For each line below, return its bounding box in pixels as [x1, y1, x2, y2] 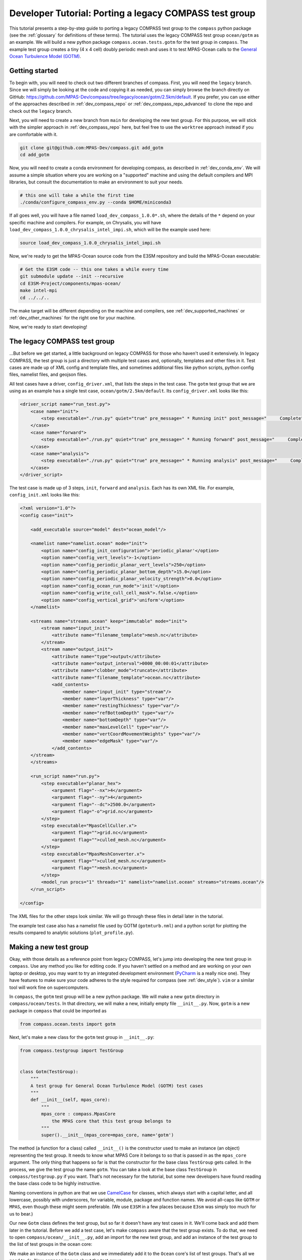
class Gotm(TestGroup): [20, 1068, 79, 1075]
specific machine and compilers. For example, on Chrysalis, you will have [9, 219, 161, 225]
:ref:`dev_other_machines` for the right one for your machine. [9, 314, 136, 321]
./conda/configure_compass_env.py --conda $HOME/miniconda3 [20, 200, 172, 205]
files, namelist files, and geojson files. [9, 371, 88, 377]
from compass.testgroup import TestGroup [20, 1047, 124, 1053]
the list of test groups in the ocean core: [9, 1241, 93, 1247]
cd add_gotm [20, 152, 50, 158]
